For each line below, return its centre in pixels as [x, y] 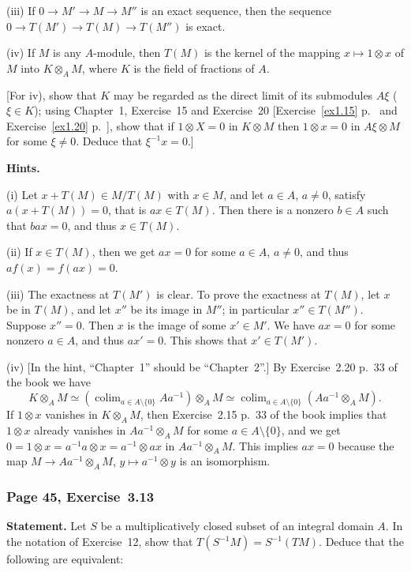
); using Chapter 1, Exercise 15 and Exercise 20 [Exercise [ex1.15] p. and [216, 110]
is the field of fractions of [194, 68]
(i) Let [22, 194]
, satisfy [347, 194]
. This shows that [205, 340]
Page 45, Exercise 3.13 [80, 497]
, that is [127, 210]
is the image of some [177, 324]
